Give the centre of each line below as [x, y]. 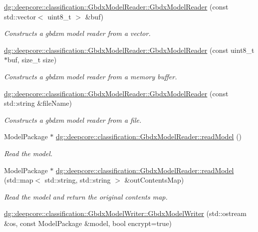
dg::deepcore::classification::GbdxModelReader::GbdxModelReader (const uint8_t [129, 50]
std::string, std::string [78, 180]
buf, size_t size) [32, 60]
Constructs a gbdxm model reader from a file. [73, 119]
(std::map [19, 180]
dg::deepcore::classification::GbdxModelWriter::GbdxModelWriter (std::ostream [125, 213]
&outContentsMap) [154, 180]
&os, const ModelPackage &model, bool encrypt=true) [88, 223]
